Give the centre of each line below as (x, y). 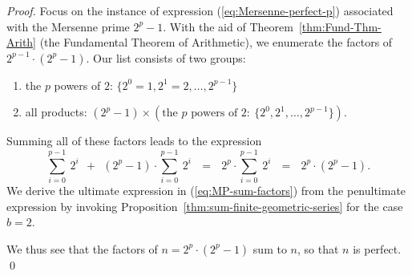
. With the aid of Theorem (228, 26)
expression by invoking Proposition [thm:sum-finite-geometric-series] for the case (205, 206)
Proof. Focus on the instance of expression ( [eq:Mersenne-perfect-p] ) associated (200, 10)
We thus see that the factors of (82, 248)
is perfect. (377, 248)
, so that (318, 248)
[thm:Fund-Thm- (340, 26)
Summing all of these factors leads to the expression (134, 141)
